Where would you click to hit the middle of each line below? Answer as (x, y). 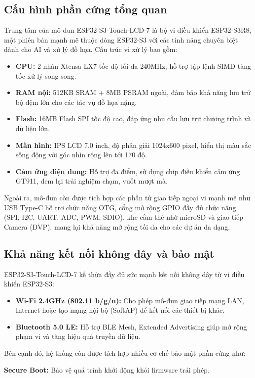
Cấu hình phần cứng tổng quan (86, 9)
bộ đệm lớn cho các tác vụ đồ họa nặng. (76, 102)
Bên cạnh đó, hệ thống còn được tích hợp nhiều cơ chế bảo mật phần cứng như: (125, 353)
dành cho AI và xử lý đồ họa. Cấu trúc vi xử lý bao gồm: (91, 49)
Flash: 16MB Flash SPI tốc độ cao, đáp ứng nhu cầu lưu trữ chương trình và (133, 118)
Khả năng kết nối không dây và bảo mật (109, 253)
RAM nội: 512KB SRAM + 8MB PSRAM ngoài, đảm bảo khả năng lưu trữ (133, 92)
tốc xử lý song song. (46, 75)
